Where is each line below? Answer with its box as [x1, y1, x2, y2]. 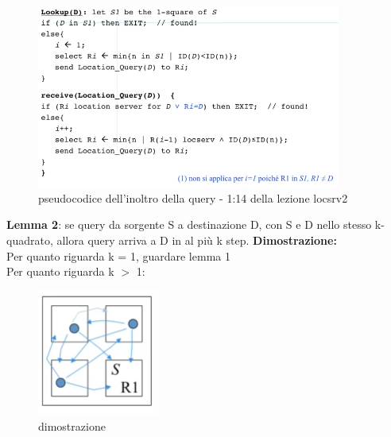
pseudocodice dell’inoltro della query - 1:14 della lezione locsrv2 [38, 189, 348, 206]
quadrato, [6, 231, 53, 248]
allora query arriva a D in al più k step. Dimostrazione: [56, 231, 337, 248]
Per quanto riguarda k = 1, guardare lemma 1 [6, 247, 230, 264]
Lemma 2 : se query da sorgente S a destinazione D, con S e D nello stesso [6, 216, 372, 233]
